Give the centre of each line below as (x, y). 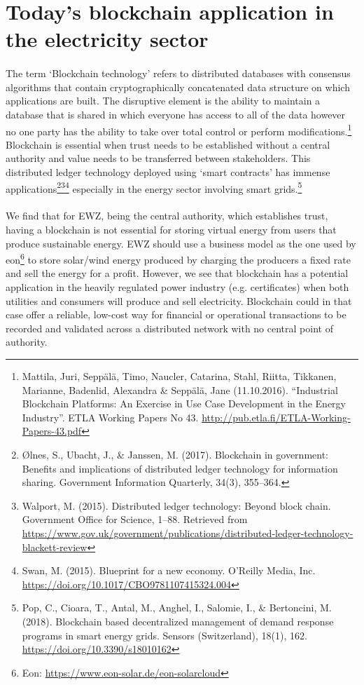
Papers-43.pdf (52, 431)
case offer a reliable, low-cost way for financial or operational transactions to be (176, 314)
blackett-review (55, 547)
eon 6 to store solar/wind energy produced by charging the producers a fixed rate (178, 258)
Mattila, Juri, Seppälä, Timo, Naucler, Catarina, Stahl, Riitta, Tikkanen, (179, 376)
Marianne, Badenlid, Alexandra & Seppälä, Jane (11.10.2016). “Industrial (180, 389)
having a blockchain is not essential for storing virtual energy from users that (171, 229)
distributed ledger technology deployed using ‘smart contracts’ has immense (168, 171)
